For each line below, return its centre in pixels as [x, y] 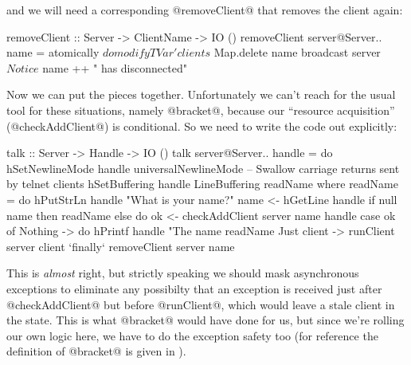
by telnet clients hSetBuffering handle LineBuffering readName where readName [202, 184]
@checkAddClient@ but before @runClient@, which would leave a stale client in [201, 304]
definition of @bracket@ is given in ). [96, 351]
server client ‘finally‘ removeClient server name [121, 246]
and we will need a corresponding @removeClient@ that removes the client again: [205, 10]
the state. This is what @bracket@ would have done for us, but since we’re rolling [205, 320]
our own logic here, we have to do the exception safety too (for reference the [192, 335]
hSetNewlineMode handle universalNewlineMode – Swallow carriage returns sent [203, 168]
